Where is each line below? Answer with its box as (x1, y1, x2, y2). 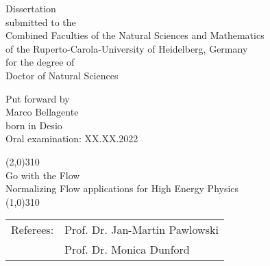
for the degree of (5, 55, 75, 69)
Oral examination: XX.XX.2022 (5, 131, 138, 146)
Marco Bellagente (5, 105, 79, 119)
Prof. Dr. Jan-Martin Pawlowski (64, 222, 219, 238)
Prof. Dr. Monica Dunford (64, 241, 190, 258)
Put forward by (5, 91, 70, 105)
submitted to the (5, 14, 76, 29)
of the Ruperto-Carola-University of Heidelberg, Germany (5, 41, 248, 55)
